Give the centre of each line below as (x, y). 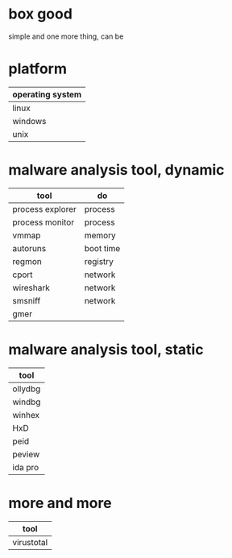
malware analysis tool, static (106, 349)
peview (26, 454)
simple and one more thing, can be (66, 36)
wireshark (31, 287)
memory (100, 235)
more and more (60, 503)
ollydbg (27, 389)
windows (29, 121)
